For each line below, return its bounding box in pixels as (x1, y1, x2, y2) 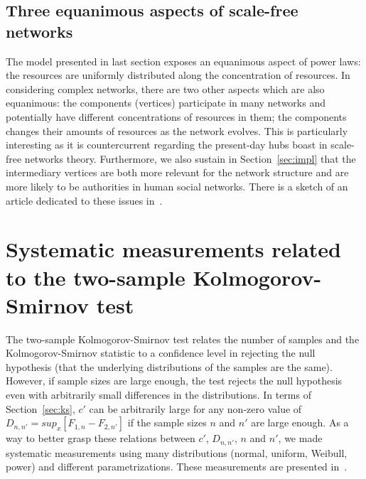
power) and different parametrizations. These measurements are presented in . (6, 459, 348, 474)
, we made (278, 431, 323, 446)
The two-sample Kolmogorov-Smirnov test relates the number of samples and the (6, 331, 360, 346)
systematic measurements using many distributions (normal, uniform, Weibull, (6, 445, 348, 460)
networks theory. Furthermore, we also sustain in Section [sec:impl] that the (24, 151, 356, 166)
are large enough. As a (251, 415, 349, 430)
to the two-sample (6, 262, 185, 291)
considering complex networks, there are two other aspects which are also (6, 81, 325, 96)
